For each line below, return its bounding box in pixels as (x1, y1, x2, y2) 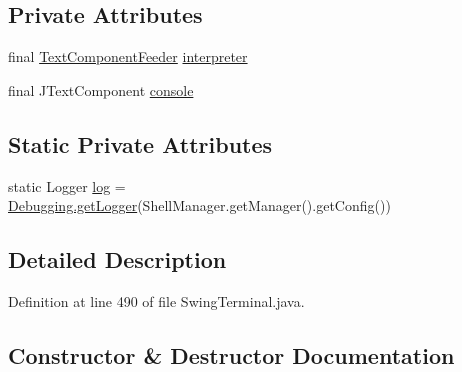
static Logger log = (8, 175, 126, 196)
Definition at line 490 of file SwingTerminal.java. (8, 290, 305, 311)
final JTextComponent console (8, 79, 194, 100)
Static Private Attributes (8, 128, 273, 159)
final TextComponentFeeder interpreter (8, 46, 248, 67)
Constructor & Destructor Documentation (8, 339, 455, 370)
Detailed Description (8, 244, 227, 275)
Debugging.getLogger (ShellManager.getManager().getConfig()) (8, 195, 391, 216)
